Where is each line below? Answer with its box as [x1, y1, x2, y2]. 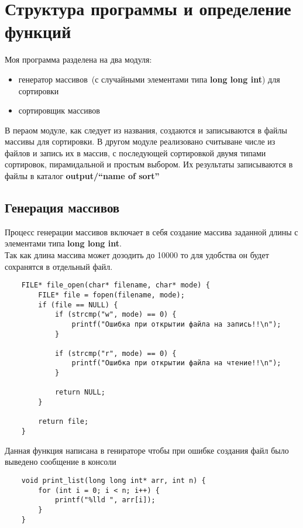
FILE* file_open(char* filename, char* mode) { [21, 281, 210, 290]
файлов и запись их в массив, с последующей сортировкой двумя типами [5, 146, 266, 159]
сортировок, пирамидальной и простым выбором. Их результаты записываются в [5, 158, 293, 170]
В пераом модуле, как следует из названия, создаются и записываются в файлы [5, 124, 287, 136]
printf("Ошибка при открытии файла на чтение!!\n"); [71, 359, 281, 368]
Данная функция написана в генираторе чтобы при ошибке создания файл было [5, 444, 289, 456]
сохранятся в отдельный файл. [5, 260, 113, 272]
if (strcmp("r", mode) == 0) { [54, 349, 177, 358]
